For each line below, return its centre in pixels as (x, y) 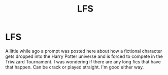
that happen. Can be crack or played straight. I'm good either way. (75, 67)
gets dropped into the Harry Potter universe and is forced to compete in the (84, 56)
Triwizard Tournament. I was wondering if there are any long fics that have (83, 61)
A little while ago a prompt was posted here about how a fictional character (84, 51)
